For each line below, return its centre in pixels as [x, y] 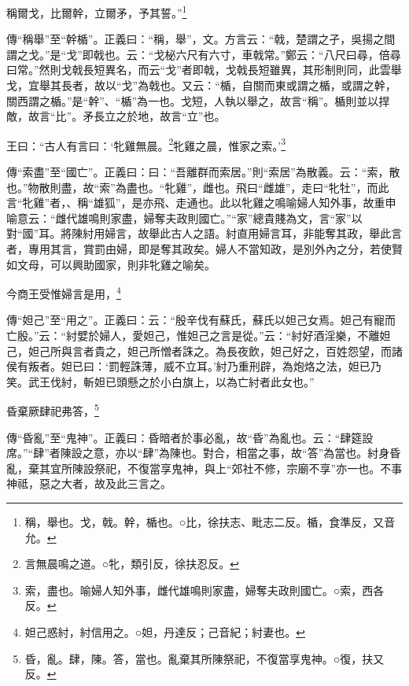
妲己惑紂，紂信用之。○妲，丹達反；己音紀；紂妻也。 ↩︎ [165, 632]
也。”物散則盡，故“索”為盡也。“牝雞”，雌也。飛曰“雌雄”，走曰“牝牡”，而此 [198, 187]
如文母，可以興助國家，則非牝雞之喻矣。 [111, 264]
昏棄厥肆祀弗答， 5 [53, 410]
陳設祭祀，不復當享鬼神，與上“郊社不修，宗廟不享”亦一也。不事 [237, 468]
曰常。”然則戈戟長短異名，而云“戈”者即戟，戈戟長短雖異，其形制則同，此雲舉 [204, 70]
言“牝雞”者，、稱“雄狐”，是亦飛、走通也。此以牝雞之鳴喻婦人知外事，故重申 [201, 203]
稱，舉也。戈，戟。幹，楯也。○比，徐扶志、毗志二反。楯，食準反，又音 [210, 522]
